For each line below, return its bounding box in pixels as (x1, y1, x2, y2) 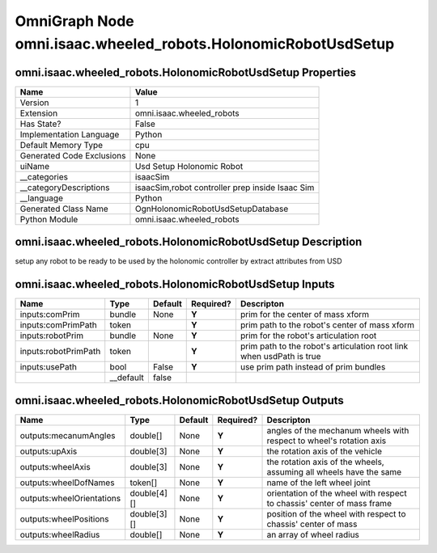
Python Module (19, 213, 78, 225)
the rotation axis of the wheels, (266, 456, 384, 467)
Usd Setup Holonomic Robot (134, 160, 244, 171)
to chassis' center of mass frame (266, 497, 392, 509)
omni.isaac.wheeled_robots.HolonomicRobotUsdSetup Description (15, 235, 363, 249)
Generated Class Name (19, 203, 108, 214)
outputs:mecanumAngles (19, 429, 116, 441)
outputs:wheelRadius (19, 529, 100, 540)
